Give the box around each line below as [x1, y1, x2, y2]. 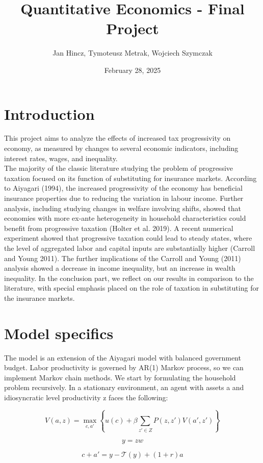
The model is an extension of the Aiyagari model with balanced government [4, 352, 241, 363]
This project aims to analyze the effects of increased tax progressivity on [4, 133, 231, 143]
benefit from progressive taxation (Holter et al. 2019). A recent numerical [4, 222, 233, 233]
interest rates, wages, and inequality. [4, 152, 118, 163]
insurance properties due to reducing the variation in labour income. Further [4, 193, 244, 203]
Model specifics [4, 322, 114, 343]
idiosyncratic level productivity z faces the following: [4, 392, 168, 403]
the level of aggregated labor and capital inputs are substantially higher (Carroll [4, 242, 255, 253]
